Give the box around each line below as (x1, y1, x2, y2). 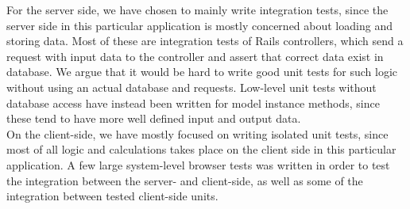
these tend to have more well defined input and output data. (6, 110, 301, 127)
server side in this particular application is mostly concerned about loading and (6, 17, 393, 33)
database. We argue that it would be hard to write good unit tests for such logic (6, 63, 398, 80)
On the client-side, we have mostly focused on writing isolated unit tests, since (6, 125, 389, 142)
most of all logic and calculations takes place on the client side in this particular (6, 141, 396, 158)
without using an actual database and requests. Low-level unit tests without (6, 78, 377, 95)
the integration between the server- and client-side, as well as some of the (6, 172, 363, 188)
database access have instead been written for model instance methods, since (6, 94, 380, 111)
